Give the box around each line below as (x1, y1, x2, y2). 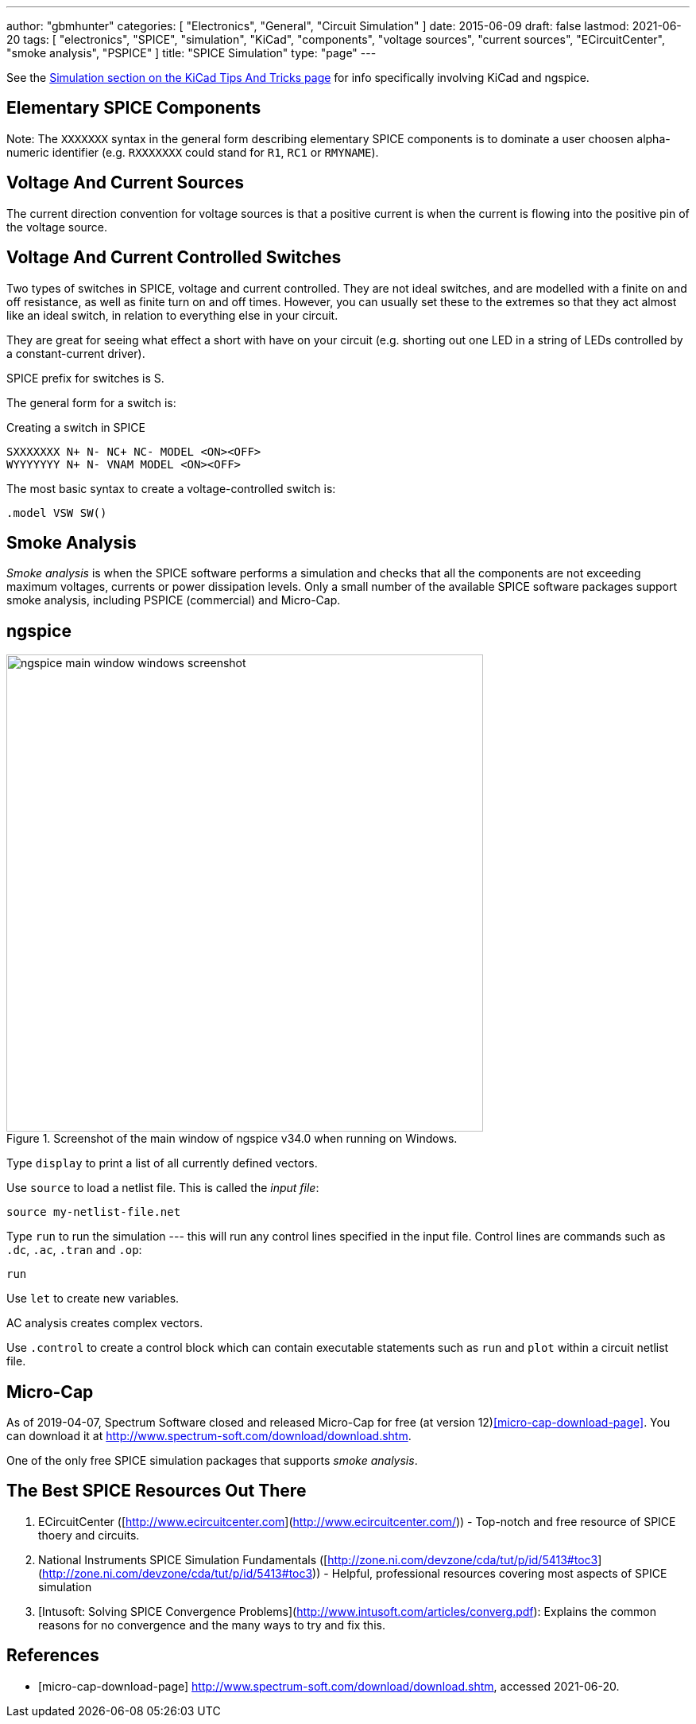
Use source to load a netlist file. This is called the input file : (6, 1181, 319, 1195)
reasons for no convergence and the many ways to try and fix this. (38, 1617, 385, 1632)
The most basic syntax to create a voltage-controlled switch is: (6, 481, 336, 495)
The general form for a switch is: (6, 395, 176, 410)
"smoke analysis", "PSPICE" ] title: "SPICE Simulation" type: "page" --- (6, 46, 377, 60)
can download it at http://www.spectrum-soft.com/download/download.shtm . (6, 1429, 412, 1443)
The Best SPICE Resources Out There (6, 1481, 307, 1501)
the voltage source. (6, 219, 108, 234)
